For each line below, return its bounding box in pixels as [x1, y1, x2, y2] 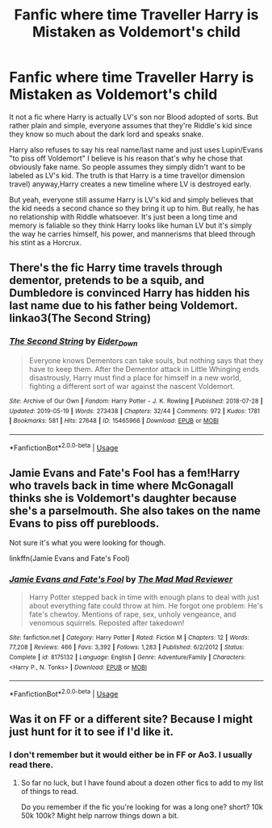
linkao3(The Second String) [9, 312, 152, 325]
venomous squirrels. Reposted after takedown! [28, 617, 185, 627]
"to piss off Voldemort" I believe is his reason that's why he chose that [9, 153, 243, 163]
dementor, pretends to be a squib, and [9, 274, 205, 287]
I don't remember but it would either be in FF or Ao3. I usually [9, 749, 253, 760]
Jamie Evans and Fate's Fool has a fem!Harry [9, 466, 241, 479]
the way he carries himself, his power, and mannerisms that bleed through [9, 228, 256, 239]
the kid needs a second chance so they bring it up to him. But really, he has [9, 203, 260, 213]
